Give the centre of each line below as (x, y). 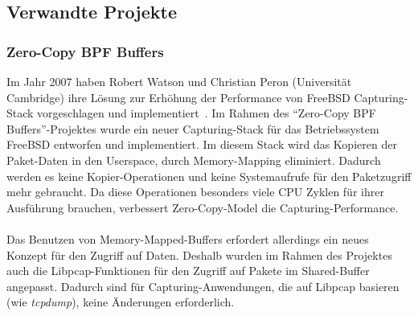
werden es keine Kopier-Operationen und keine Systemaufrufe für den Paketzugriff (209, 176)
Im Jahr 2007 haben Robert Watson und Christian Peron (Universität (179, 81)
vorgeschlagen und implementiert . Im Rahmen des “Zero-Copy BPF (207, 113)
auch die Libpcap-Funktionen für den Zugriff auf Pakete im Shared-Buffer (188, 271)
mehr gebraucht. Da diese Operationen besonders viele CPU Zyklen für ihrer (195, 192)
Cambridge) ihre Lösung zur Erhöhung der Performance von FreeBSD (178, 97)
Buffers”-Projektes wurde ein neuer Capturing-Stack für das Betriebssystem (193, 128)
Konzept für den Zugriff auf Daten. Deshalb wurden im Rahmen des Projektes (199, 254)
